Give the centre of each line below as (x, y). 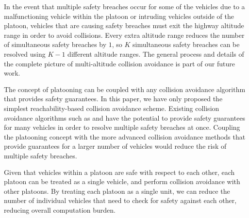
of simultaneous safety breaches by (55, 44)
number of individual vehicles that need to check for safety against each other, (120, 200)
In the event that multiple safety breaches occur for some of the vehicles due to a (124, 6)
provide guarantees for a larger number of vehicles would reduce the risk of (115, 146)
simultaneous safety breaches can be (186, 44)
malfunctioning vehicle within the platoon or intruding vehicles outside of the (119, 16)
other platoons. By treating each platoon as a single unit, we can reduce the (117, 191)
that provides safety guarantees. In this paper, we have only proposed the (113, 99)
